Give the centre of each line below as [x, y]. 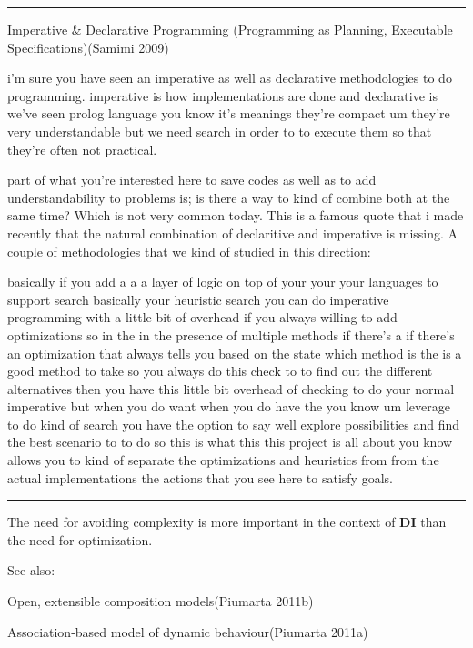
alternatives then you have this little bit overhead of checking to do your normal [231, 388]
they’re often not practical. [82, 149]
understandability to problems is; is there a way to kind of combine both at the [229, 197]
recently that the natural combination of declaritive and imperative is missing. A [233, 233]
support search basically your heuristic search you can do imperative [198, 299]
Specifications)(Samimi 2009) [88, 47]
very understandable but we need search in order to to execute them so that [220, 131]
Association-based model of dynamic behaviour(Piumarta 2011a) [188, 631]
